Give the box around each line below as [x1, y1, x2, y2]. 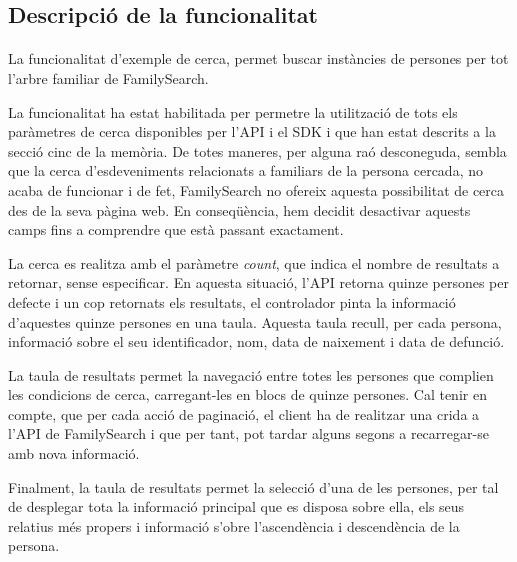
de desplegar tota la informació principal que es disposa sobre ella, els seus [8, 496, 465, 517]
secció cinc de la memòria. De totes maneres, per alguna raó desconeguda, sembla [8, 140, 507, 161]
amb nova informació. [8, 443, 140, 464]
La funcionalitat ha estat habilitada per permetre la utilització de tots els [8, 101, 458, 122]
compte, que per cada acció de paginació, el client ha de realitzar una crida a [8, 403, 480, 424]
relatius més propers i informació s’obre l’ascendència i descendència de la [8, 515, 460, 536]
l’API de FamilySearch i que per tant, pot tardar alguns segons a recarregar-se [8, 423, 489, 444]
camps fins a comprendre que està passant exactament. [8, 219, 344, 240]
